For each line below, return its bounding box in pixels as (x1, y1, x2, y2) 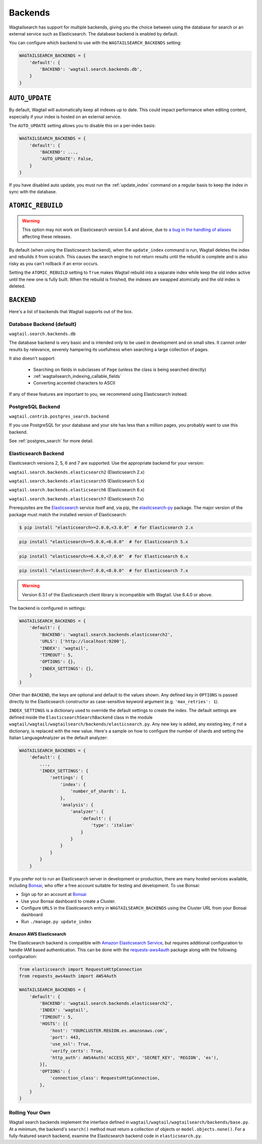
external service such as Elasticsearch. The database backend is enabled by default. (9, 31, 179, 36)
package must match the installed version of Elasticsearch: (9, 511, 127, 517)
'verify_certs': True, (49, 1048, 104, 1054)
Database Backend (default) (9, 320, 77, 327)
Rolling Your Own (9, 1109, 50, 1116)
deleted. (9, 283, 26, 289)
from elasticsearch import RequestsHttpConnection (19, 967, 143, 972)
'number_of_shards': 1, (70, 789, 127, 794)
